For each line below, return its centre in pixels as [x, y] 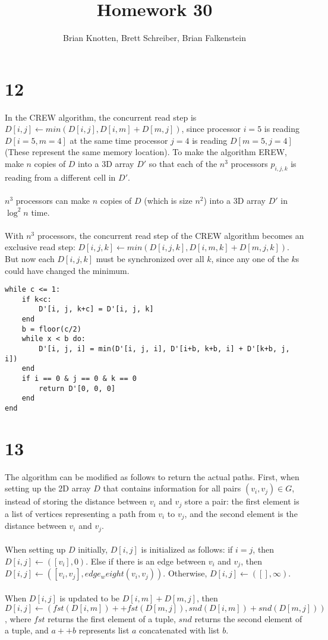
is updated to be [90, 598]
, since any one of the [250, 258]
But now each [30, 258]
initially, [93, 549]
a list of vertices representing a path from [80, 513]
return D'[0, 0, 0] [77, 388]
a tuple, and [27, 630]
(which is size [168, 201]
